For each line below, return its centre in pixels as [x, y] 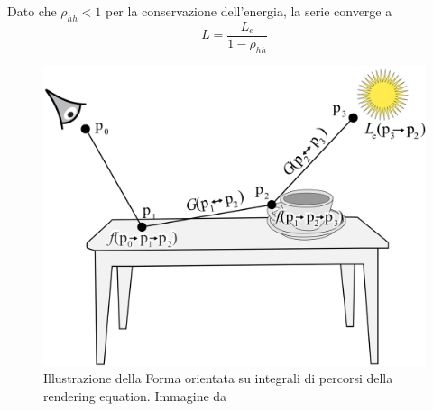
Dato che [32, 11]
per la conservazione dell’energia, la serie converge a [249, 11]
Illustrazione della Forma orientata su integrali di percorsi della [218, 378]
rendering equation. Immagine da [135, 395]
